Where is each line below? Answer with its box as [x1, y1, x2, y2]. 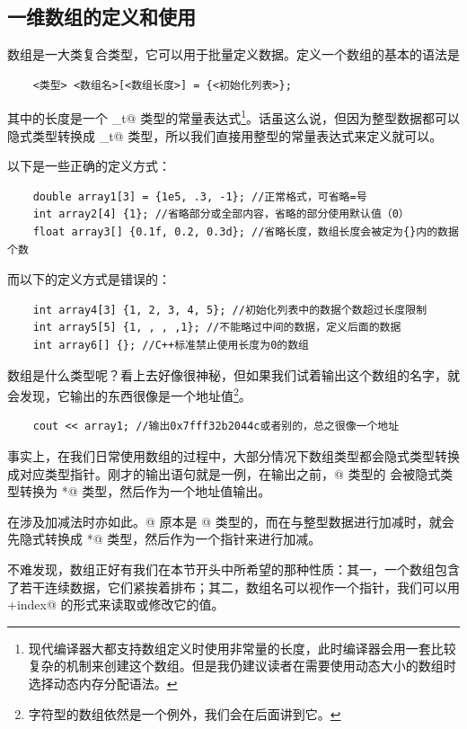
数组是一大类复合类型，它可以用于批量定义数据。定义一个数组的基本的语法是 [7, 45, 460, 64]
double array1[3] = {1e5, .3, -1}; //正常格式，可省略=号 [32, 190, 367, 203]
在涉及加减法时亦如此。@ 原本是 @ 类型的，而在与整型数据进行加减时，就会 [7, 511, 454, 530]
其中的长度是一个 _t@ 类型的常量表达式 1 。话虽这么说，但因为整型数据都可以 [7, 106, 461, 128]
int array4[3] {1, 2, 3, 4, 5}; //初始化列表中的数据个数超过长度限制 [32, 303, 427, 316]
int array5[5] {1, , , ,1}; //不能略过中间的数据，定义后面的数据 [32, 321, 401, 334]
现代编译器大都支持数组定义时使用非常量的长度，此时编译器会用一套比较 [28, 638, 456, 657]
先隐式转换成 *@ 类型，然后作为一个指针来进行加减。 [7, 529, 322, 548]
